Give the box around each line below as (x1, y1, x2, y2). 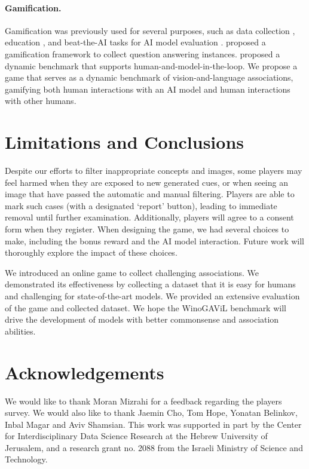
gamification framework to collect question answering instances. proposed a (5, 47, 280, 60)
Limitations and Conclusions (5, 130, 244, 154)
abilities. (5, 324, 36, 337)
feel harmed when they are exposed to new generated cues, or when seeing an (5, 176, 288, 188)
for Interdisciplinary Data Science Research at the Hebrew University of (5, 430, 268, 442)
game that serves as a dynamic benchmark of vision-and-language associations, (5, 71, 293, 84)
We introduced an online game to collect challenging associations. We (5, 266, 259, 278)
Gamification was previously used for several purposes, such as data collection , (5, 24, 295, 36)
